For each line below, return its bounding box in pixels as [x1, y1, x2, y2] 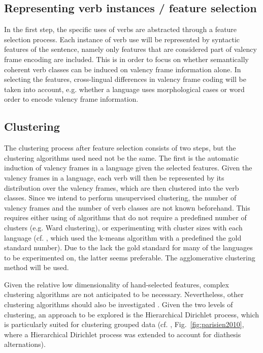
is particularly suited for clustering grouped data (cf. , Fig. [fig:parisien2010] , [4, 319, 244, 330]
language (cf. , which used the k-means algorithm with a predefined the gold [4, 232, 242, 243]
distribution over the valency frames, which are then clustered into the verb [4, 182, 239, 193]
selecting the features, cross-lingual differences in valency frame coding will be [4, 74, 246, 84]
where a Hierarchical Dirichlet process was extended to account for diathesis [4, 329, 241, 339]
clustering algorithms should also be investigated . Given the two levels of [4, 299, 233, 310]
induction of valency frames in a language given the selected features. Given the [4, 162, 252, 173]
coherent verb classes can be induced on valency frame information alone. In [4, 64, 241, 74]
